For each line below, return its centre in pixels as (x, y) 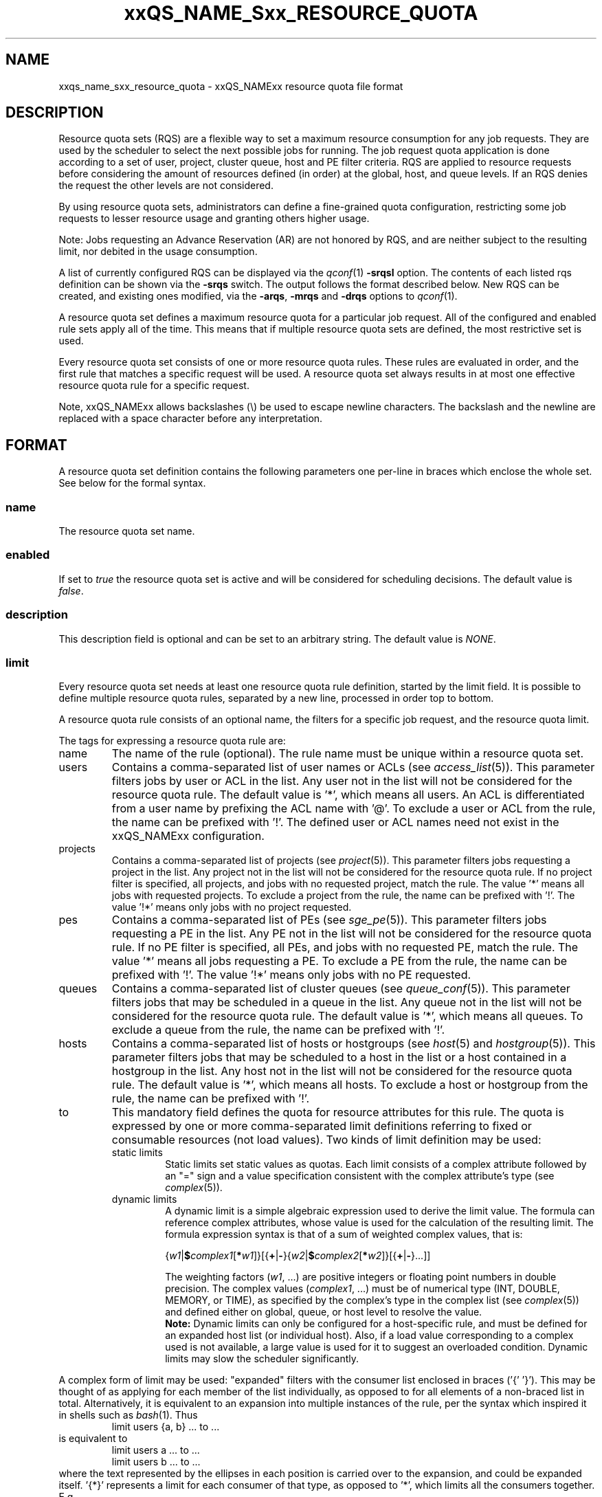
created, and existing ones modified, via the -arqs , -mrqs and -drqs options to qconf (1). (258, 296)
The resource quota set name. (127, 531)
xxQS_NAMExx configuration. (188, 836)
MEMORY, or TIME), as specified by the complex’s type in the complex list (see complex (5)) (372, 1300)
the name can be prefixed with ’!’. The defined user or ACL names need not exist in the (335, 822)
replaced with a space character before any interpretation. (191, 419)
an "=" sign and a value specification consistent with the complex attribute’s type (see (360, 1176)
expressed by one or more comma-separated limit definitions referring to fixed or (322, 1126)
